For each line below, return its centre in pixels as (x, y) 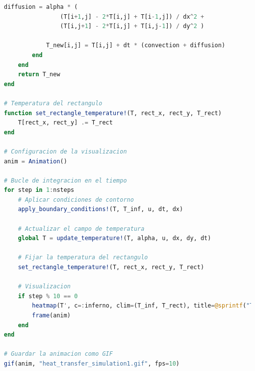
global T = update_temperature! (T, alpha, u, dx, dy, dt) (115, 238)
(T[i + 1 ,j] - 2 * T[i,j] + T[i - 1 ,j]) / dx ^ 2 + (132, 16)
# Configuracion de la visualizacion (65, 151)
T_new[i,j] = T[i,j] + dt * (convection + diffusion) (136, 46)
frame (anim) (51, 315)
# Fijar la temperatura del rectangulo (83, 258)
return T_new (39, 75)
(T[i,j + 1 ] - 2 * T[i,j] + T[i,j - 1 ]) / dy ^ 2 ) (132, 26)
